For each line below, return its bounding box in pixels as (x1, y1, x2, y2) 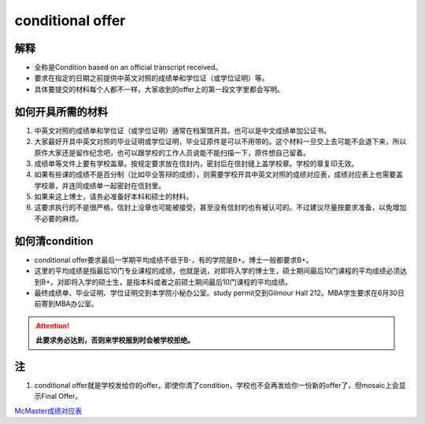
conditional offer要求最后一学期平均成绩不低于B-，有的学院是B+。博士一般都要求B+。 (34, 255, 314, 264)
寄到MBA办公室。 (40, 299, 98, 308)
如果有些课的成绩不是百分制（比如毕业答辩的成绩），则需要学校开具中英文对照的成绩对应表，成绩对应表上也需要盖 (34, 170, 403, 179)
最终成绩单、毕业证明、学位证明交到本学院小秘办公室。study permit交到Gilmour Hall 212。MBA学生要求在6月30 (34, 288, 397, 297)
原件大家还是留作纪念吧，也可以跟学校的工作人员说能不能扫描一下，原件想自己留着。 (34, 148, 310, 157)
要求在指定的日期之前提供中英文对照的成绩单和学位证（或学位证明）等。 (34, 73, 269, 83)
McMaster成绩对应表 (14, 406, 83, 415)
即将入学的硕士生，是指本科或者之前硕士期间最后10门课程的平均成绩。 (64, 277, 292, 286)
